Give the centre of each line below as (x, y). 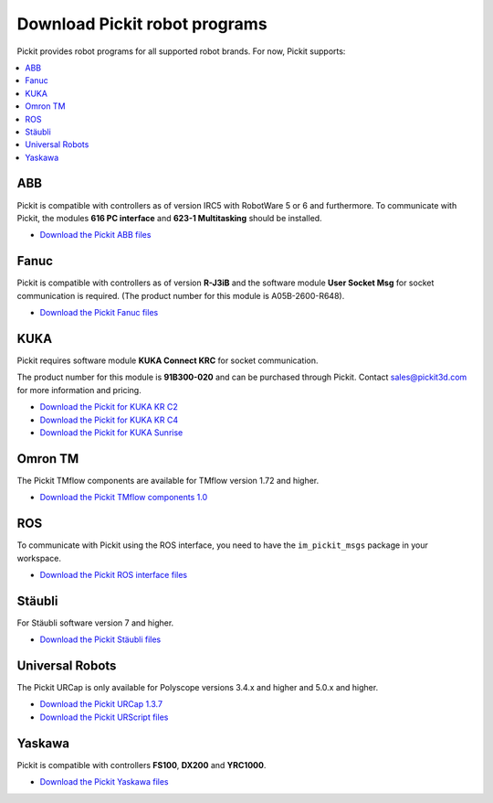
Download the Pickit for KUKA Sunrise (111, 432)
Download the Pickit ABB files (95, 235)
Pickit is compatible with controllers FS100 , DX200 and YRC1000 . (142, 765)
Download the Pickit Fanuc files (99, 313)
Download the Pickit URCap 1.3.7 (101, 704)
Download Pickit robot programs (142, 24)
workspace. (39, 558)
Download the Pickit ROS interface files (113, 574)
